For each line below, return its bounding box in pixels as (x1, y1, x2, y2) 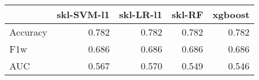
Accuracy (9, 25, 48, 39)
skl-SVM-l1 (56, 8, 110, 21)
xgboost (212, 8, 250, 21)
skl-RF (171, 8, 203, 21)
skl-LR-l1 (119, 8, 163, 21)
